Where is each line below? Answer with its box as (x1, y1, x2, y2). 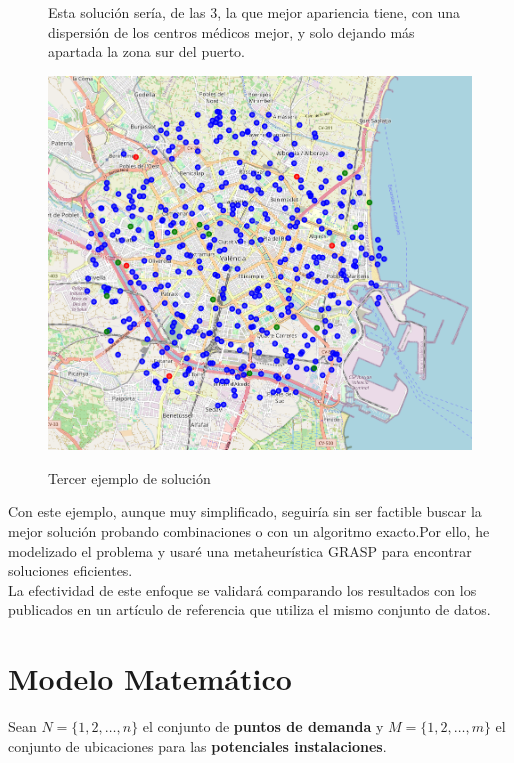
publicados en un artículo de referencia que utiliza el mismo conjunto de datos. (8, 599, 491, 620)
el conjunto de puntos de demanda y (142, 716, 384, 737)
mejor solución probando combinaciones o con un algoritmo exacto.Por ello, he (8, 521, 490, 542)
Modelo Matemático (8, 658, 292, 699)
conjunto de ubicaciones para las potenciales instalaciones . (8, 735, 387, 756)
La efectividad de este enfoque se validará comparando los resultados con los (8, 579, 477, 600)
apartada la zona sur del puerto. (48, 41, 245, 62)
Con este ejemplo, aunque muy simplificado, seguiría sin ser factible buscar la (8, 501, 482, 522)
